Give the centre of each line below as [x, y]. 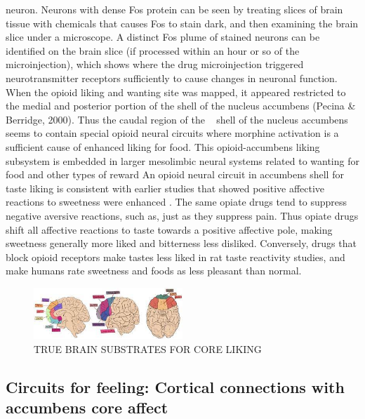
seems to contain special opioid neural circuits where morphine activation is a [172, 133]
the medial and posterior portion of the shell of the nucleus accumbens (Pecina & [181, 106]
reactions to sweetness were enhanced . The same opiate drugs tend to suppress [177, 202]
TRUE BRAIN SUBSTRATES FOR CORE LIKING [148, 348]
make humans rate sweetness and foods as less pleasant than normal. [154, 271]
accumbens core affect [87, 407]
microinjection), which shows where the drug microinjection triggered [155, 64]
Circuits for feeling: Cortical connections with [175, 386]
